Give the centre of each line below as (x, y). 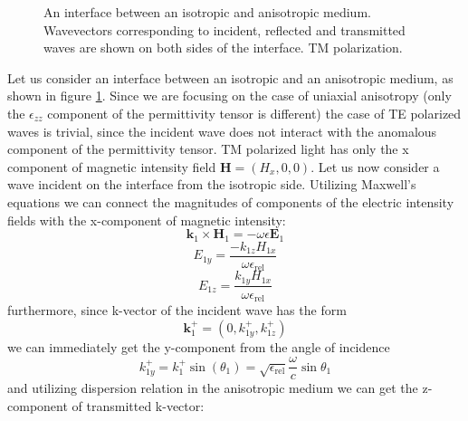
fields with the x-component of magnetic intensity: (147, 220)
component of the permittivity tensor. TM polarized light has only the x (208, 149)
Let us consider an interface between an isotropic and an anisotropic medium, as (230, 77)
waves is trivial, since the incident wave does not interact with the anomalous (222, 131)
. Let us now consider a (375, 166)
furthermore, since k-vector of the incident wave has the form (177, 310)
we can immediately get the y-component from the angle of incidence (199, 346)
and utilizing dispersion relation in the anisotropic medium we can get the (213, 388)
